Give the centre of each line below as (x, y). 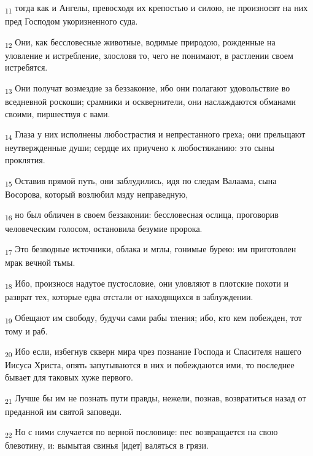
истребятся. (26, 67)
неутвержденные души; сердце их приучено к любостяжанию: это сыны (140, 148)
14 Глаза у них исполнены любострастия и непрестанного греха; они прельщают (155, 135)
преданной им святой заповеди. (64, 411)
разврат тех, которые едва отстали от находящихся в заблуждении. (129, 296)
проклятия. (25, 160)
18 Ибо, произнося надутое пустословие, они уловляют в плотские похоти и (147, 284)
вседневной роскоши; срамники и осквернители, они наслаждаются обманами (151, 102)
